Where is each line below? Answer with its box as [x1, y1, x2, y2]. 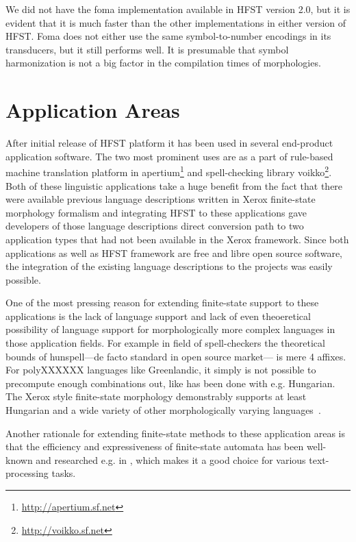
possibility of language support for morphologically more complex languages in [5, 322, 335, 336]
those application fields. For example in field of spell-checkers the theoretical [5, 336, 325, 350]
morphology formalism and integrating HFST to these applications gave [5, 205, 307, 219]
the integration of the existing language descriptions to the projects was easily [5, 259, 333, 273]
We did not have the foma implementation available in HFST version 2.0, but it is [5, 2, 351, 16]
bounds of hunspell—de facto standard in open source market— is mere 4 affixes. [5, 349, 346, 363]
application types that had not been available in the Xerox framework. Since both [5, 232, 349, 246]
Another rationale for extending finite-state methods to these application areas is [5, 426, 345, 440]
